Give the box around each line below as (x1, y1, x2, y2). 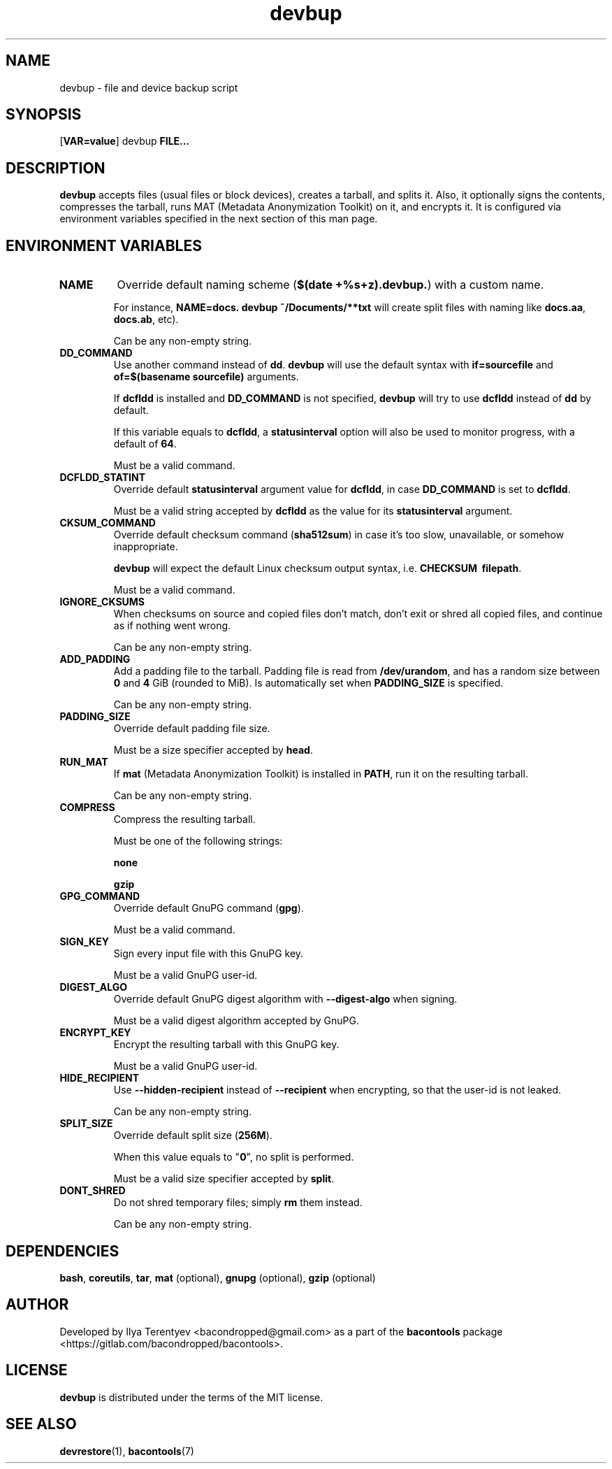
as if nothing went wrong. (113, 619, 231, 632)
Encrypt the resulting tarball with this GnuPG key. (113, 1038, 340, 1051)
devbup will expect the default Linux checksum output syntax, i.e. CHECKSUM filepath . (113, 562, 522, 575)
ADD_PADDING (59, 653, 131, 666)
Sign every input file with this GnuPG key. (113, 947, 304, 960)
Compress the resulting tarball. (113, 813, 256, 826)
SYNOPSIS (6, 106, 82, 124)
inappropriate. (113, 540, 178, 553)
